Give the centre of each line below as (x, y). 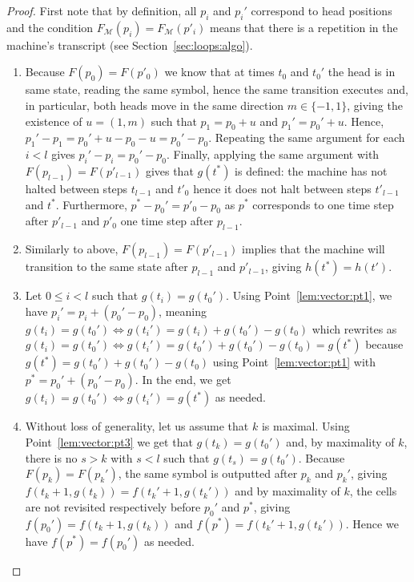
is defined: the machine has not (311, 170)
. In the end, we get (183, 380)
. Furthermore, (91, 204)
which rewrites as (354, 328)
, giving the (375, 105)
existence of (54, 121)
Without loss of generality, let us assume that (137, 426)
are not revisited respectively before (113, 506)
